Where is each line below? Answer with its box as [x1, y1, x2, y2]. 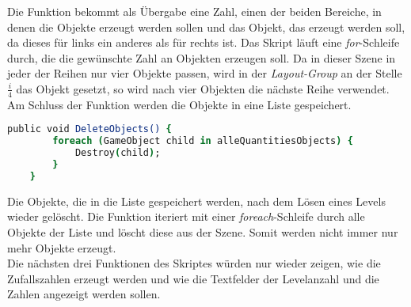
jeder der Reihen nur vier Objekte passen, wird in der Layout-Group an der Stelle [7, 65, 402, 81]
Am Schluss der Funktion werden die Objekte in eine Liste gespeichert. [7, 96, 352, 112]
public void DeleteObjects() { [7, 123, 172, 135]
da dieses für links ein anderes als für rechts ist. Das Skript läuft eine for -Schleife [7, 34, 400, 51]
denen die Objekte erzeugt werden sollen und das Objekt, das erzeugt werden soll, [7, 18, 405, 35]
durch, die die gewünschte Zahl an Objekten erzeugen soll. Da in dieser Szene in [7, 49, 396, 66]
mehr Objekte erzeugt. [7, 239, 116, 256]
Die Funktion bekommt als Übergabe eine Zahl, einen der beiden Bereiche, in [7, 3, 382, 19]
